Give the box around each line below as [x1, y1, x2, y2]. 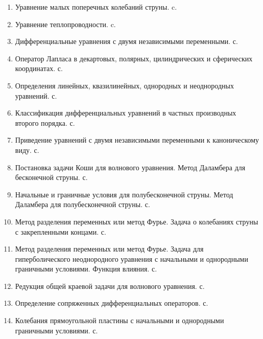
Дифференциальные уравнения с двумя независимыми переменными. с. [15, 36, 238, 47]
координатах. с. [15, 63, 63, 74]
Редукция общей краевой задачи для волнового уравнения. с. [15, 280, 205, 291]
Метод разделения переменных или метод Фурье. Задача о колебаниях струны [15, 216, 258, 227]
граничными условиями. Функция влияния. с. [15, 263, 157, 274]
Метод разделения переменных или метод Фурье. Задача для [15, 243, 204, 254]
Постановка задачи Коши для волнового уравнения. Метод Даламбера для [15, 162, 246, 172]
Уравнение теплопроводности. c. [15, 18, 116, 29]
